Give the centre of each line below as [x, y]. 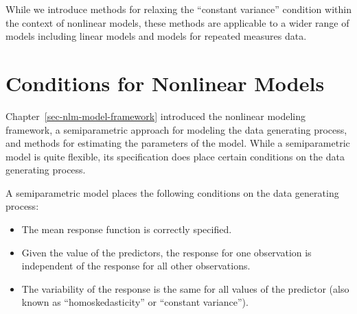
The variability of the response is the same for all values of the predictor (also [185, 288]
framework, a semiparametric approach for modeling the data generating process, [176, 129]
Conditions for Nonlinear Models [165, 83]
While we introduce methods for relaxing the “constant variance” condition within [178, 9]
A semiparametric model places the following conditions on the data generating [172, 192]
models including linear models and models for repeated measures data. [156, 36]
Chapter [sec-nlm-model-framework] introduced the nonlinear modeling [156, 116]
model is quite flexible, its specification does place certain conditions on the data [175, 156]
